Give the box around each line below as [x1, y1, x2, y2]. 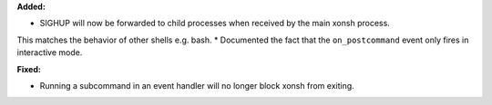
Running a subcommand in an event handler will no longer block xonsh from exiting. [39, 80, 354, 91]
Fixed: [16, 63, 41, 74]
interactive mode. [16, 47, 83, 58]
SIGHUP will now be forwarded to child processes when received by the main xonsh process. [39, 18, 391, 29]
